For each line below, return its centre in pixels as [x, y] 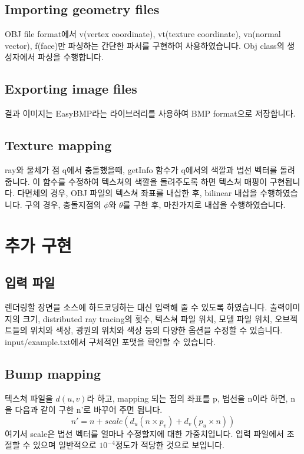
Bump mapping [53, 373]
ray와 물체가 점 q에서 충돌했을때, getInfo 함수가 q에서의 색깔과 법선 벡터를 [141, 169]
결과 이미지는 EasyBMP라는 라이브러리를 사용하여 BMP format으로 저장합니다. [150, 113]
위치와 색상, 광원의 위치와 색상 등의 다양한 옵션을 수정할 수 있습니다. [156, 330]
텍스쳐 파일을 [29, 398]
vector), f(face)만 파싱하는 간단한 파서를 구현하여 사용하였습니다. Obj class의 [145, 45]
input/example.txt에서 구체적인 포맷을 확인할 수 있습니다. [110, 341]
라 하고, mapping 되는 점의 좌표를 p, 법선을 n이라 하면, [187, 398]
